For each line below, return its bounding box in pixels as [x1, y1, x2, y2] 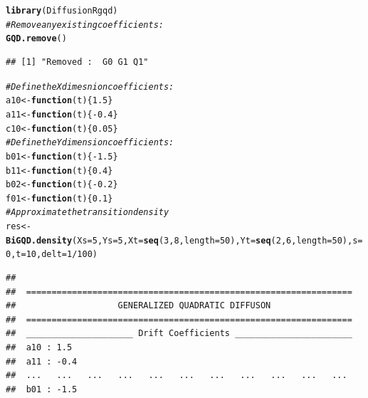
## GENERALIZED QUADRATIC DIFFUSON [6, 300, 271, 311]
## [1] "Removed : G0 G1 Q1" [6, 56, 149, 67]
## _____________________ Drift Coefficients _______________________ [6, 328, 352, 339]
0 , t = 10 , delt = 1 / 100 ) [6, 249, 98, 260]
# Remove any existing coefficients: [6, 19, 164, 30]
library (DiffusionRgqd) [6, 6, 118, 16]
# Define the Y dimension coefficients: [6, 137, 174, 148]
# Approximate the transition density [6, 207, 169, 218]
